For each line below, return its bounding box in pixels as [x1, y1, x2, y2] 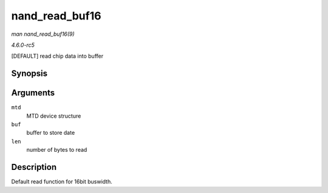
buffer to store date [26, 129, 75, 137]
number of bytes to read [26, 146, 87, 154]
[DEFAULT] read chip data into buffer [11, 52, 103, 60]
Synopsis [11, 69, 48, 79]
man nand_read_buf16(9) [11, 30, 75, 38]
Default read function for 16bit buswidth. [11, 178, 112, 185]
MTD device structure [26, 112, 81, 120]
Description [11, 162, 57, 172]
